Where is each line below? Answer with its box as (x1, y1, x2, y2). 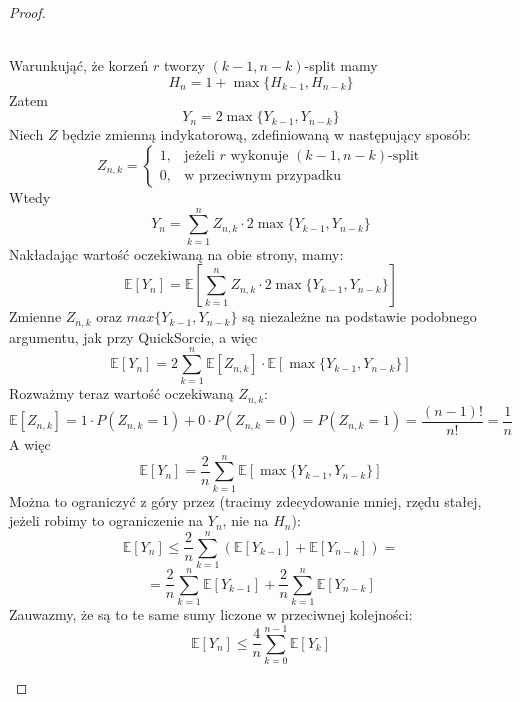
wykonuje (230, 149, 289, 164)
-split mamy (304, 55, 378, 76)
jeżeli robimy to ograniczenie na (9, 510, 204, 531)
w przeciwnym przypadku (184, 169, 341, 184)
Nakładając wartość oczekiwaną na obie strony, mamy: (9, 243, 344, 264)
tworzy (163, 55, 205, 76)
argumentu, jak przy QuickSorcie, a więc (9, 326, 258, 347)
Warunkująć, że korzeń (9, 55, 149, 76)
